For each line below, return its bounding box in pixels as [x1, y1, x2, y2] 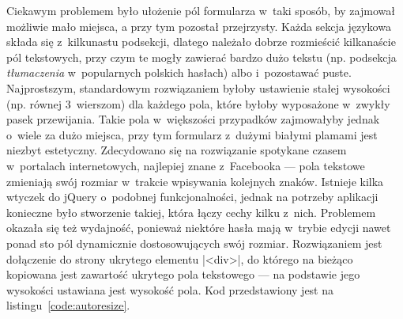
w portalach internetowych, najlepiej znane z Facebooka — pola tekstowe [6, 157, 365, 173]
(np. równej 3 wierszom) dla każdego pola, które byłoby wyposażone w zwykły [6, 95, 390, 112]
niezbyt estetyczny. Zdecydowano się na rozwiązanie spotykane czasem [6, 142, 347, 158]
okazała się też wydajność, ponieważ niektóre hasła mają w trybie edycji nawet [6, 219, 391, 236]
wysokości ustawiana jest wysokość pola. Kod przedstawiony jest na [6, 281, 334, 298]
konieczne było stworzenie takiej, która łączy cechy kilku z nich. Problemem [6, 203, 376, 220]
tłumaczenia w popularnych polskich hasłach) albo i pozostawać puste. [6, 64, 352, 81]
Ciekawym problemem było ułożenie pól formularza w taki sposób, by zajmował [6, 2, 395, 18]
